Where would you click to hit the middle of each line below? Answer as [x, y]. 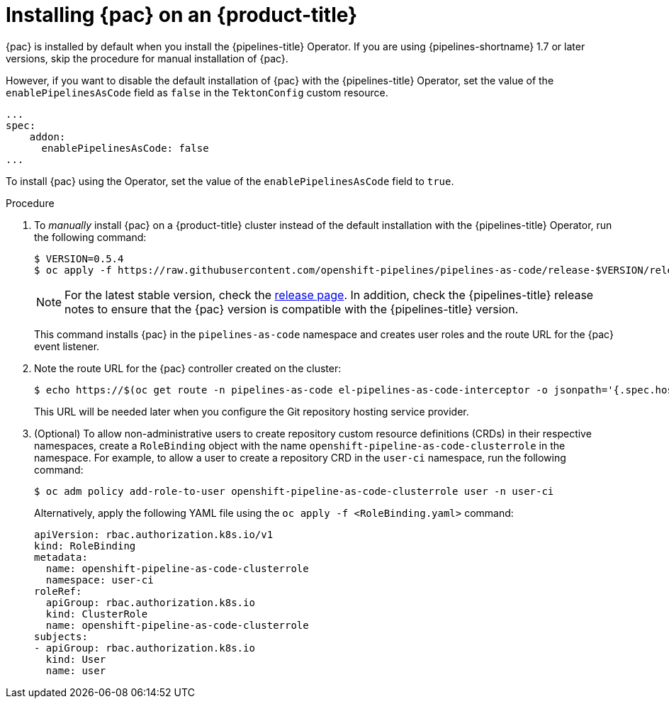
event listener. [67, 346]
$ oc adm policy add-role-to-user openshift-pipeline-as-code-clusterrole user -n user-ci [294, 491]
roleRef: [58, 591]
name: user [76, 670]
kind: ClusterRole [97, 614]
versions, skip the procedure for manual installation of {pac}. [147, 58]
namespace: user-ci [100, 580]
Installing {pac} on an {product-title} [182, 15]
